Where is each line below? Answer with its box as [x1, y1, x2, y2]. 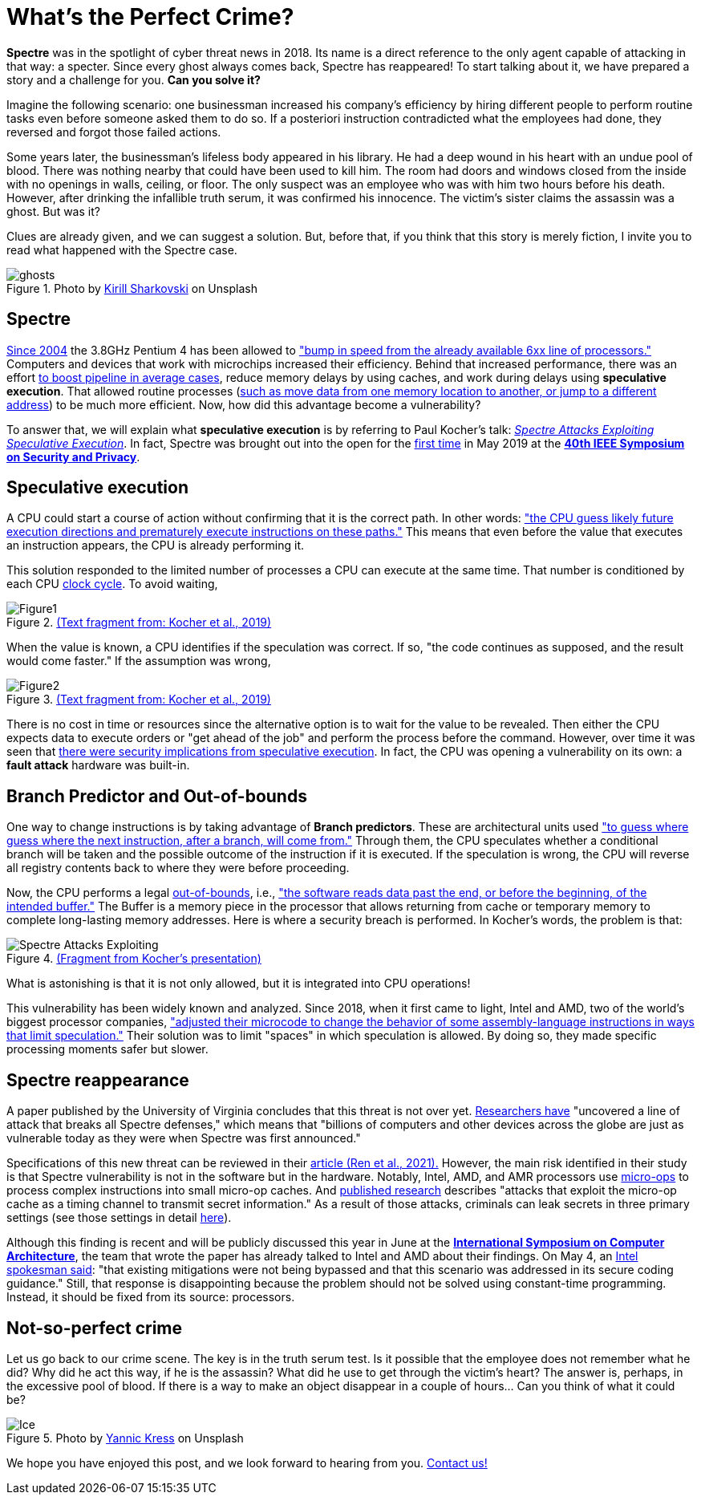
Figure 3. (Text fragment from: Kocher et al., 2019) [6, 692, 271, 707]
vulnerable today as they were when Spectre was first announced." [6, 1131, 361, 1146]
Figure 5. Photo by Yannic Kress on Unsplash [6, 1430, 244, 1445]
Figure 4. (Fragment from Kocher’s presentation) [6, 951, 261, 966]
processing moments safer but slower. [6, 1042, 209, 1057]
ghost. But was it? [6, 204, 100, 218]
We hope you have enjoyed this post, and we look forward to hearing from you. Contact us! [6, 1455, 488, 1470]
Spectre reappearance [6, 1069, 189, 1090]
